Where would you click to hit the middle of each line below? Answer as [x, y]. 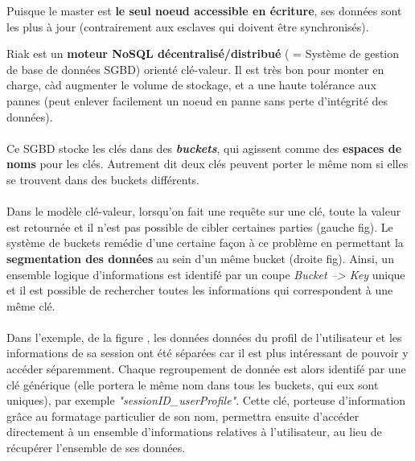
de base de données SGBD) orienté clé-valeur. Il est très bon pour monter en [195, 69]
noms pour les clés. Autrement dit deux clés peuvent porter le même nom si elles [207, 164]
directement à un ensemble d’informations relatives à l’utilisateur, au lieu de [194, 432]
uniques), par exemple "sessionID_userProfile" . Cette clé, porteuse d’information [206, 400]
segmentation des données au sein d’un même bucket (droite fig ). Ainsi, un [200, 258]
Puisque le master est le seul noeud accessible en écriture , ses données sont [204, 10]
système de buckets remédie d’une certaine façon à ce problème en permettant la [205, 243]
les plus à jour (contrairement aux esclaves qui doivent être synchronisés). [188, 26]
